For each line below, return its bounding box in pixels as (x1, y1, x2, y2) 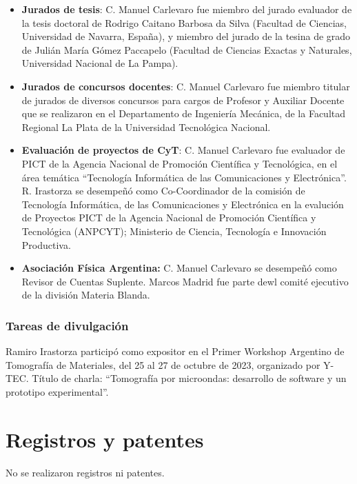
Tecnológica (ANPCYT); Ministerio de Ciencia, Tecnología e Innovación (21, 223, 327, 238)
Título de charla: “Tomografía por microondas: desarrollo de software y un (32, 371, 347, 385)
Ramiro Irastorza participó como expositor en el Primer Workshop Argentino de (6, 344, 345, 359)
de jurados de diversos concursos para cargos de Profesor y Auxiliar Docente (21, 92, 345, 107)
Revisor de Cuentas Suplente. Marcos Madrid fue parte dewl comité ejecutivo (21, 274, 349, 288)
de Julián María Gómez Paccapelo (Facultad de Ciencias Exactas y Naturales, (21, 42, 352, 57)
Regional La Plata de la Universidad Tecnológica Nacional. (21, 119, 271, 134)
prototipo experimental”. (6, 384, 109, 399)
